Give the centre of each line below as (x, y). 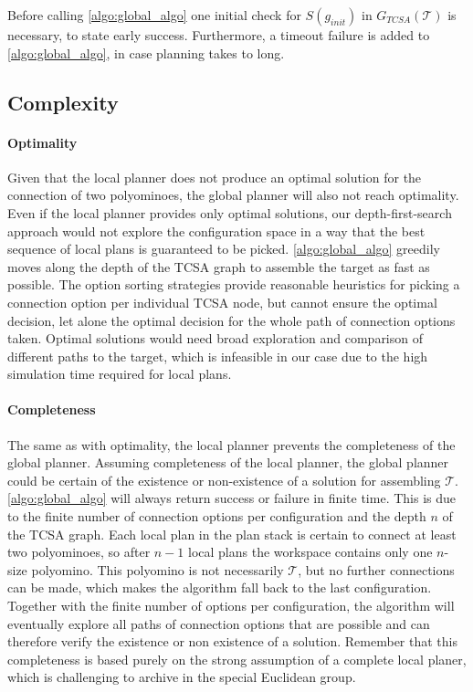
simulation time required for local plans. (120, 374)
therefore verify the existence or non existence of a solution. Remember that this (232, 641)
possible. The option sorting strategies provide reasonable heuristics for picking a (234, 284)
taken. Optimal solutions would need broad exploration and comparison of (215, 338)
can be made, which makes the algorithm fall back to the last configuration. (220, 587)
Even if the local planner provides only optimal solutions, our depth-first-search (230, 212)
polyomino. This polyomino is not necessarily (158, 569)
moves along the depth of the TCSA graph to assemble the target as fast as (219, 266)
